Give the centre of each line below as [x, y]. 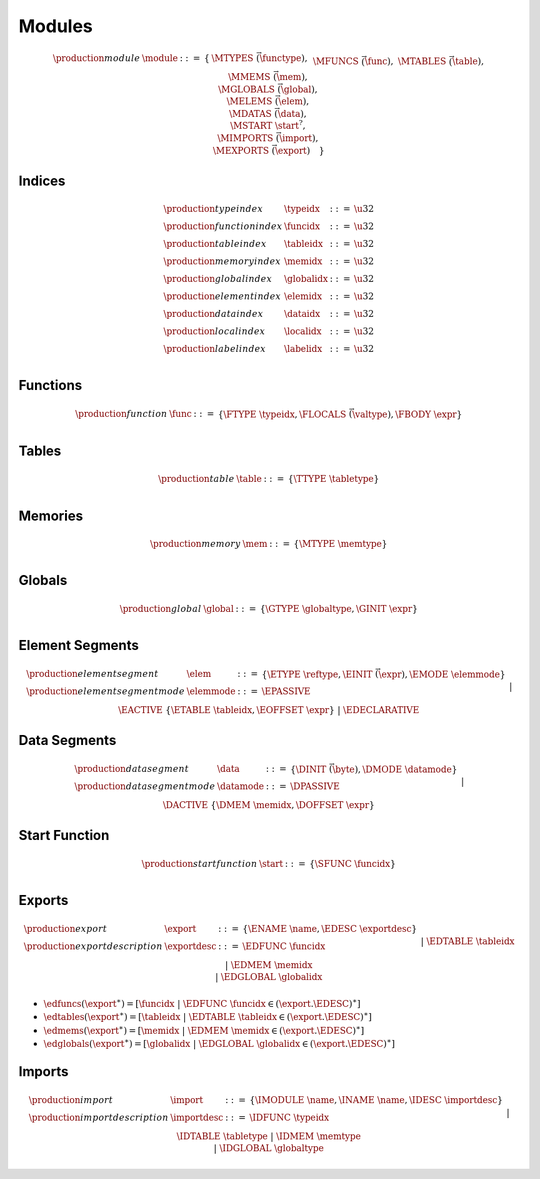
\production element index [222, 296]
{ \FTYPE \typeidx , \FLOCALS [282, 414]
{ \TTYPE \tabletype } [333, 479]
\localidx [302, 331]
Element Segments [78, 645]
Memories [51, 515]
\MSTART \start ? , [268, 125]
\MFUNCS [335, 61]
